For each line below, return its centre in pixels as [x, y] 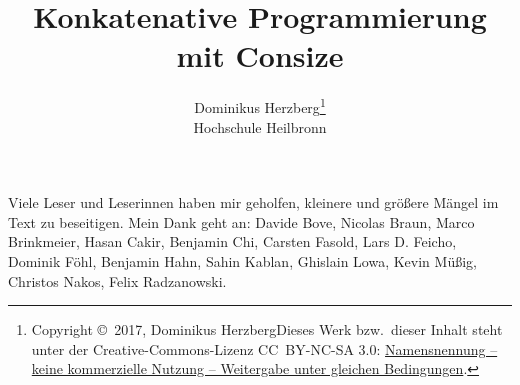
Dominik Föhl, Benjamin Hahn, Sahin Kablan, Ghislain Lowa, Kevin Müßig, [242, 260]
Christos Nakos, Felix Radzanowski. [117, 280]
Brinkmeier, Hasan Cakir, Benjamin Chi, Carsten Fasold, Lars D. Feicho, [232, 241]
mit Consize [260, 55]
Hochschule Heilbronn [260, 126]
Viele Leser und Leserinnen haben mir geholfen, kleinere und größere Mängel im [253, 202]
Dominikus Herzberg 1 [260, 105]
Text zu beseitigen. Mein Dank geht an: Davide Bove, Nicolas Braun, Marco [241, 221]
